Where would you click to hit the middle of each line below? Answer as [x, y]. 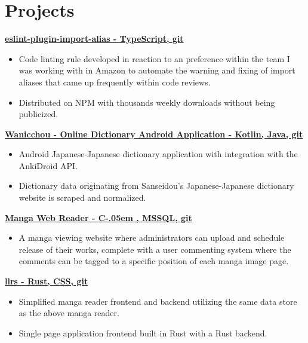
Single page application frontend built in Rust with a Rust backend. [143, 333]
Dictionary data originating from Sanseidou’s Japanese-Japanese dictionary [156, 186]
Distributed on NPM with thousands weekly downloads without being [147, 102]
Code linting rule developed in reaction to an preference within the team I [154, 58]
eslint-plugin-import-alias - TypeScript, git [94, 39]
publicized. [38, 114]
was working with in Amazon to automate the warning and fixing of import [157, 70]
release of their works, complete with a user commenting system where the [155, 249]
